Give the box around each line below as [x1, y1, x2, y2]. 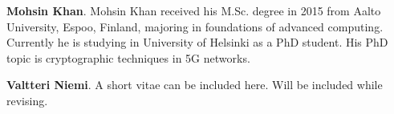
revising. [6, 92, 48, 108]
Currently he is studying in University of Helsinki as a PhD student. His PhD [6, 34, 388, 51]
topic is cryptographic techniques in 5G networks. [6, 49, 250, 66]
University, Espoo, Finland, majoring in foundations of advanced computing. [6, 18, 384, 35]
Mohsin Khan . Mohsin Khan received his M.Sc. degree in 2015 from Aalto [6, 2, 381, 18]
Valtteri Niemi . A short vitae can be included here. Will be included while [6, 76, 383, 93]
